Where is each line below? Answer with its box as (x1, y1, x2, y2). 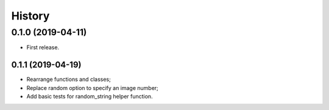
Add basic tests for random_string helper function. (26, 93, 153, 100)
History (11, 9, 50, 22)
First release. (26, 44, 60, 51)
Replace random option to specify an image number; (26, 84, 158, 91)
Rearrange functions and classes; (26, 76, 111, 83)
